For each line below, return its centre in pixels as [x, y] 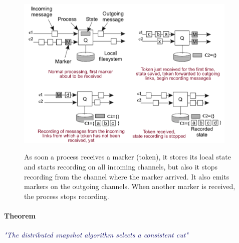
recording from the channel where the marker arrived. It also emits [127, 176]
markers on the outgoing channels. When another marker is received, [130, 186]
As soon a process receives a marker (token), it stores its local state [128, 157]
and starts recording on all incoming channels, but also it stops [121, 166]
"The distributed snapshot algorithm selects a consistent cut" [96, 235]
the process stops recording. [67, 196]
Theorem [20, 215]
